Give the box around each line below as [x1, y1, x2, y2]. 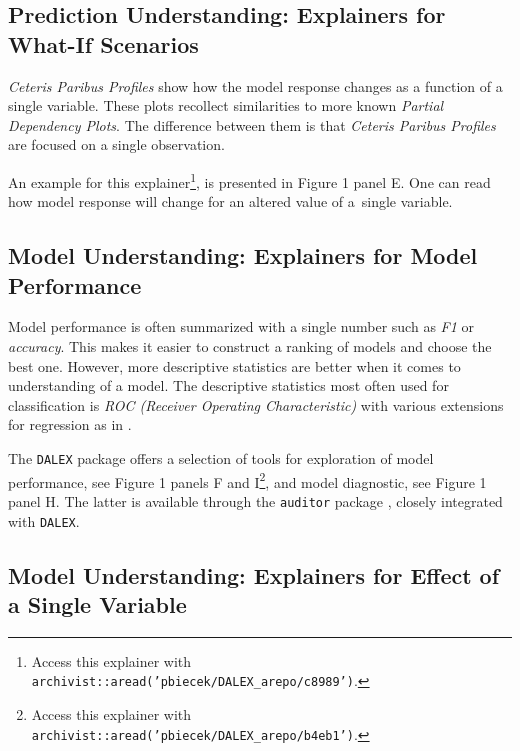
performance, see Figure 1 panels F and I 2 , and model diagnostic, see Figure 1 [8, 468, 487, 492]
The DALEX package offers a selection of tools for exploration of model [8, 447, 434, 468]
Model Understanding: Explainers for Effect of [8, 559, 500, 590]
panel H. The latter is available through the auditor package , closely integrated [8, 490, 503, 511]
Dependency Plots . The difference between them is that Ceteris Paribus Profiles [8, 114, 496, 135]
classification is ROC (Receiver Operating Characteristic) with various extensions [8, 394, 504, 415]
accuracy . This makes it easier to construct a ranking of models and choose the [8, 336, 492, 356]
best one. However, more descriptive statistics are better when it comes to [8, 355, 461, 376]
